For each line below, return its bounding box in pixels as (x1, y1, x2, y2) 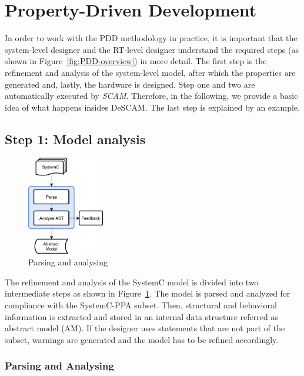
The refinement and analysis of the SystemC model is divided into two (5, 275, 259, 288)
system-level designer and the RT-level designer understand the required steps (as (5, 43, 299, 55)
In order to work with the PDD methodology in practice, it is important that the (5, 32, 298, 44)
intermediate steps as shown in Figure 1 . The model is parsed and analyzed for (5, 287, 290, 300)
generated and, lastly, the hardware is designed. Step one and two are (5, 78, 255, 90)
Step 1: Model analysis (5, 129, 146, 148)
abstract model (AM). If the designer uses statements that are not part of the (5, 322, 285, 334)
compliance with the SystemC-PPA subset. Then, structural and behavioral (5, 298, 277, 311)
